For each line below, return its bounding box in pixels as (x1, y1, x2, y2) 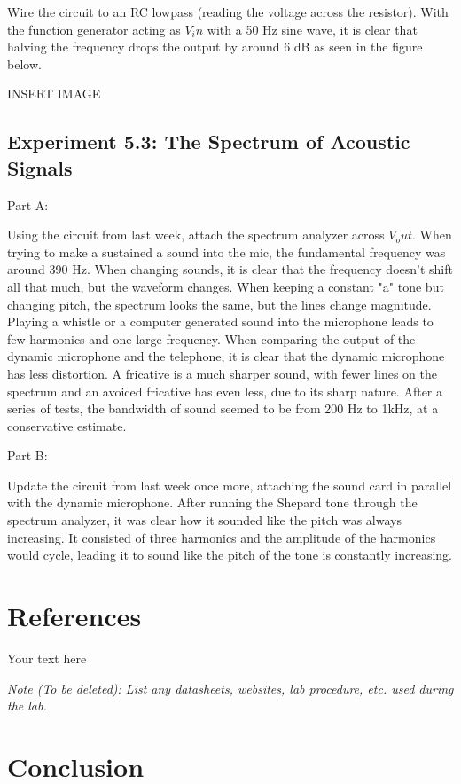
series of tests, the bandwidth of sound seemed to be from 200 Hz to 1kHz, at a (7, 399, 439, 418)
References (7, 598, 142, 634)
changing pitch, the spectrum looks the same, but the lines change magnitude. (7, 294, 432, 313)
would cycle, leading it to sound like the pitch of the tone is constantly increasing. (7, 545, 453, 564)
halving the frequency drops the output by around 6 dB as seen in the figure (7, 37, 423, 56)
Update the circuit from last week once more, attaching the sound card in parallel (7, 475, 452, 494)
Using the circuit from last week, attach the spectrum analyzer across (7, 225, 385, 244)
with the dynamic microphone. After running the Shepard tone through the (7, 493, 418, 512)
